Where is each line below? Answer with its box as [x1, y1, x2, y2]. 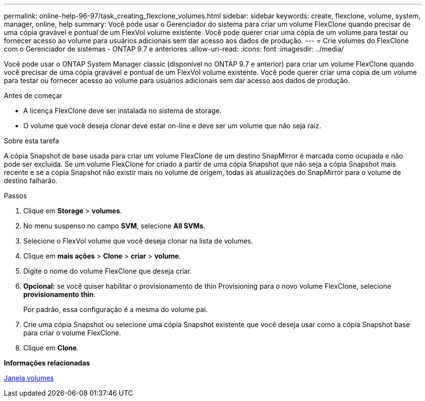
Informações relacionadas [4, 359, 90, 367]
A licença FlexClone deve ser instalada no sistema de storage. [23, 106, 222, 115]
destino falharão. [4, 176, 58, 185]
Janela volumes [4, 374, 54, 382]
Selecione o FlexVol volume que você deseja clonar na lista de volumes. [23, 237, 253, 245]
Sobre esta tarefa [4, 137, 59, 145]
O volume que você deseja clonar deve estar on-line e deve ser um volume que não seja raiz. [23, 122, 321, 130]
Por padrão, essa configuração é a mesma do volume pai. [23, 305, 208, 314]
